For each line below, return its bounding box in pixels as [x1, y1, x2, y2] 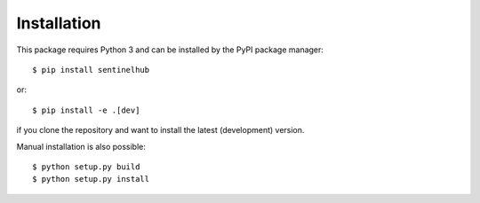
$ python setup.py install [32, 174, 150, 184]
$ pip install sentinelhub [32, 65, 150, 74]
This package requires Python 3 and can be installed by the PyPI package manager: [16, 44, 324, 55]
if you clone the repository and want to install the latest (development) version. [16, 125, 305, 136]
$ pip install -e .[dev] [32, 105, 140, 115]
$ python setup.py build [32, 161, 140, 172]
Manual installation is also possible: [16, 141, 147, 152]
